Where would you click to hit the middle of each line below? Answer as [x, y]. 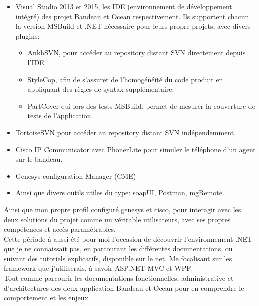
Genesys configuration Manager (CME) [76, 176]
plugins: [28, 36]
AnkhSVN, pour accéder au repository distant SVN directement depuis [136, 53]
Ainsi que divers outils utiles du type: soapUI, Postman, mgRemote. [120, 193]
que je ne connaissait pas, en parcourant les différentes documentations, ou [118, 249]
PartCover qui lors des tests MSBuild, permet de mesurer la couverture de [141, 106]
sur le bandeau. [39, 159]
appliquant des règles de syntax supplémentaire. [101, 89]
